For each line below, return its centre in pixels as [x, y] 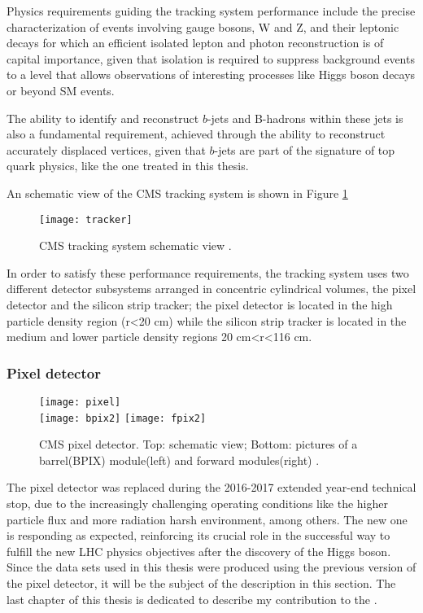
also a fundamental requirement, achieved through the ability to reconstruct [196, 134]
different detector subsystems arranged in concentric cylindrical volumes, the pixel [211, 289]
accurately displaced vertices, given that [106, 149]
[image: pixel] [80, 402]
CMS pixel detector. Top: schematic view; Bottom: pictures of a [198, 444]
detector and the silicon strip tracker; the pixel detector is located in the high [200, 304]
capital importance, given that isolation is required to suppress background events [211, 58]
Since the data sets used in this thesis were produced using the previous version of [211, 567]
